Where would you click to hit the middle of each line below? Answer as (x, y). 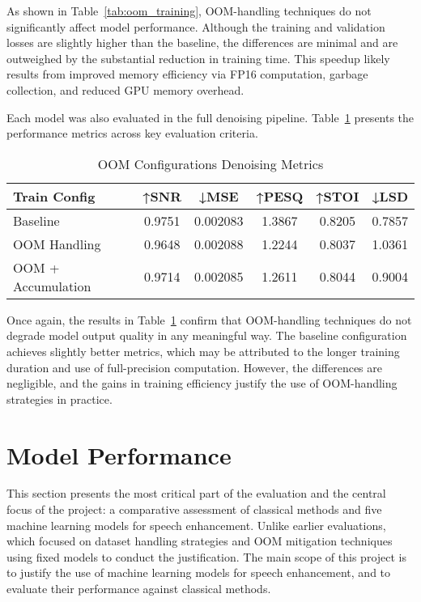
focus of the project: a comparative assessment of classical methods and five (194, 509)
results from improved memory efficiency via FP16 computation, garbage (187, 74)
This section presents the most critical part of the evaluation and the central (196, 493)
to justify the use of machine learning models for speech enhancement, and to (199, 572)
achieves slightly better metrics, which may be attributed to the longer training (203, 351)
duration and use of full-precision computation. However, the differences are (194, 367)
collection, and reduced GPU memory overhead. (125, 89)
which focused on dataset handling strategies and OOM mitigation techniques (200, 541)
